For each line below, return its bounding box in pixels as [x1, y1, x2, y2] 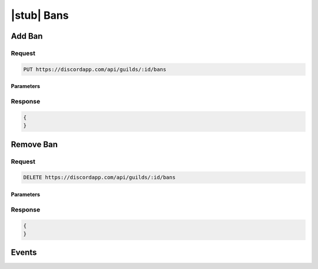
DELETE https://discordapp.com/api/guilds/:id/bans [23, 174, 176, 181]
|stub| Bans [11, 9, 69, 22]
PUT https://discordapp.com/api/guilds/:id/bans [23, 66, 167, 73]
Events [11, 247, 37, 258]
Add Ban [11, 31, 43, 41]
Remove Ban [11, 139, 58, 149]
